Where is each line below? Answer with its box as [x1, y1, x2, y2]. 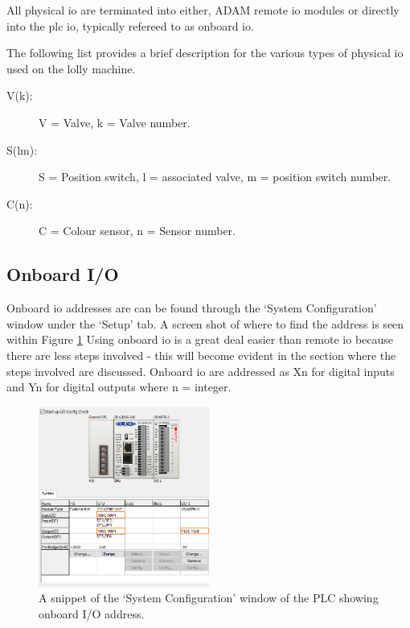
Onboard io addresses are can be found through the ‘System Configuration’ [6, 300, 377, 316]
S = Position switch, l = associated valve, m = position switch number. [39, 168, 392, 185]
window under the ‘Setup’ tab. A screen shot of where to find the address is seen [6, 315, 404, 332]
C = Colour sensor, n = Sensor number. [39, 222, 236, 239]
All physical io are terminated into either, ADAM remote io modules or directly [6, 2, 400, 18]
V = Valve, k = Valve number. [39, 114, 191, 130]
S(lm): [6, 141, 38, 158]
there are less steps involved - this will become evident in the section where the [6, 346, 396, 363]
